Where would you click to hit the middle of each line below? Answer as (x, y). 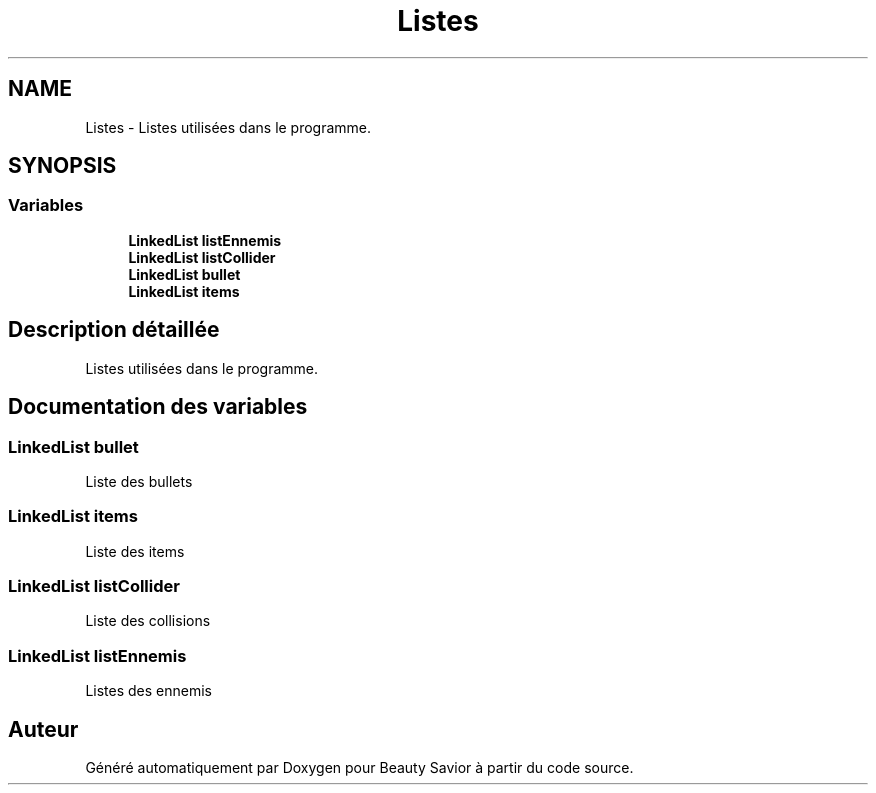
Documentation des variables (158, 407)
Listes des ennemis (148, 691)
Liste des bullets (139, 481)
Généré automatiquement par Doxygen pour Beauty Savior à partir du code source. (359, 767)
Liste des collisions (148, 621)
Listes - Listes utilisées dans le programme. (228, 127)
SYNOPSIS (62, 166)
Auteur (43, 729)
